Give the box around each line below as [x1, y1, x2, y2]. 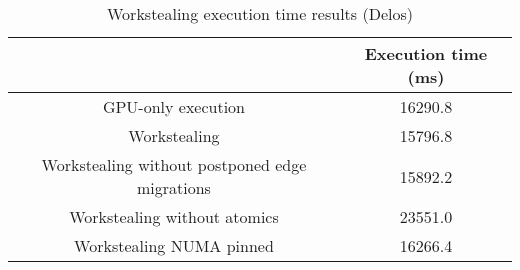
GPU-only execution [102, 95, 246, 118]
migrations [137, 176, 211, 199]
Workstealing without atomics [69, 205, 279, 228]
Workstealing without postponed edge [41, 153, 307, 176]
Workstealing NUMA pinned [74, 234, 274, 257]
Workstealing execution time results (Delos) [107, 2, 413, 25]
